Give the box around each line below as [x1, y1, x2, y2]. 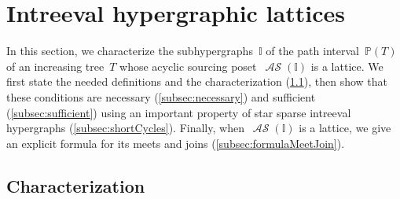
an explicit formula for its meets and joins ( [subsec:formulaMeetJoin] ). [6, 135, 345, 151]
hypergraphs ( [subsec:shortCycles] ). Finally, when [6, 120, 244, 136]
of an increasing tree [6, 57, 105, 74]
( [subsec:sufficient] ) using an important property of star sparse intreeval [6, 104, 351, 120]
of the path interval [266, 42, 359, 59]
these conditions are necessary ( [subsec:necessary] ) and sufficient [6, 88, 316, 105]
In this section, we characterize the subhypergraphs [6, 42, 253, 59]
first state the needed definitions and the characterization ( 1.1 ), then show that [6, 73, 388, 90]
